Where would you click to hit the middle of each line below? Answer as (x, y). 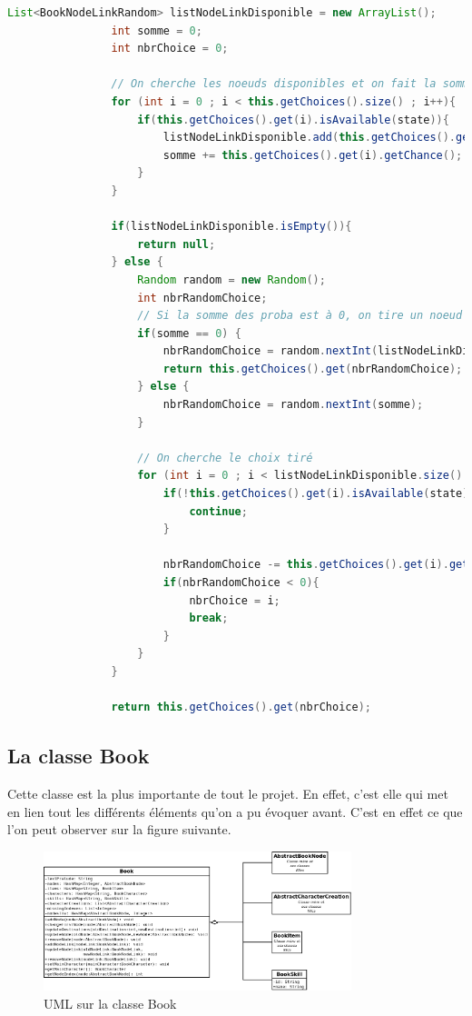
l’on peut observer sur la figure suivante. (119, 829)
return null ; (177, 244)
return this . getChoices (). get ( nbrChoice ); (241, 707)
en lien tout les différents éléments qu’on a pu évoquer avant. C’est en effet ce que (235, 811)
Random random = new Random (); (231, 279)
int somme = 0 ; (157, 30)
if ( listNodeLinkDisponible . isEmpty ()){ (231, 227)
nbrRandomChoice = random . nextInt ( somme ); (293, 405)
